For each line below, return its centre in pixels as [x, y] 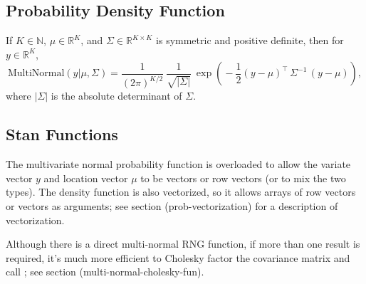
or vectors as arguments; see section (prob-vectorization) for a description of [172, 205]
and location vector [86, 178]
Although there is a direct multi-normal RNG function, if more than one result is [183, 244]
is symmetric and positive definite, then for [250, 40]
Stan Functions [62, 134]
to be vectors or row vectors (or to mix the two [243, 178]
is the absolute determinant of [116, 96]
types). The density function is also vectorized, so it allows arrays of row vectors [181, 192]
